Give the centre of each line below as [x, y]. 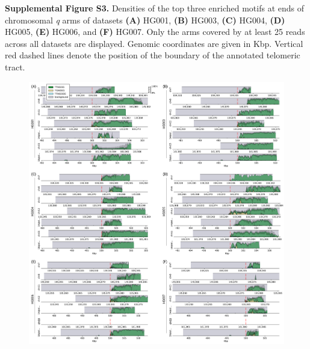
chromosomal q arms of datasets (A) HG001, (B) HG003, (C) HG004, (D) [145, 20]
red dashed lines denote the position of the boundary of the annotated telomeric [153, 55]
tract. [15, 66]
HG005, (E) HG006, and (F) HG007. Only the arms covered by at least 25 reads [155, 32]
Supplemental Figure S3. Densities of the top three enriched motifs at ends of [154, 8]
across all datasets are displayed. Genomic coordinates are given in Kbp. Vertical [154, 43]
